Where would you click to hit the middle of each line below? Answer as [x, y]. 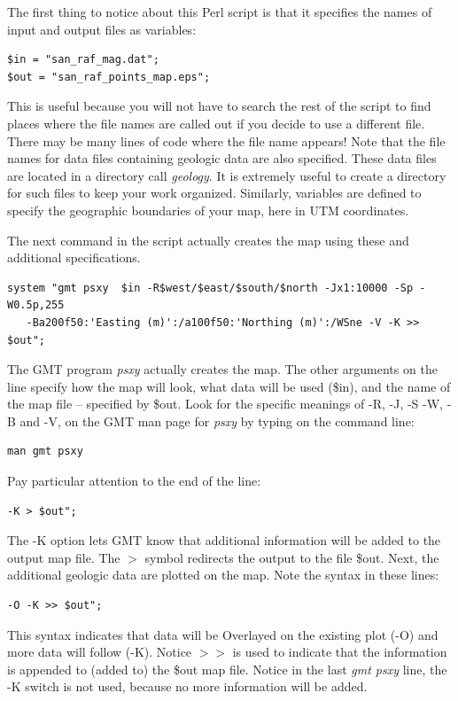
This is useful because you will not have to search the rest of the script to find [219, 106]
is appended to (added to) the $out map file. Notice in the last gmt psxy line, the [227, 669]
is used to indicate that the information [340, 652]
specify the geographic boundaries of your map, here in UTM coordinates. [208, 210]
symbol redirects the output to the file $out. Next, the [292, 557]
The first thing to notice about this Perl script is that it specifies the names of [220, 12]
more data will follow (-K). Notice [100, 652]
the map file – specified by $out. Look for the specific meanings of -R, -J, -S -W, [225, 404]
